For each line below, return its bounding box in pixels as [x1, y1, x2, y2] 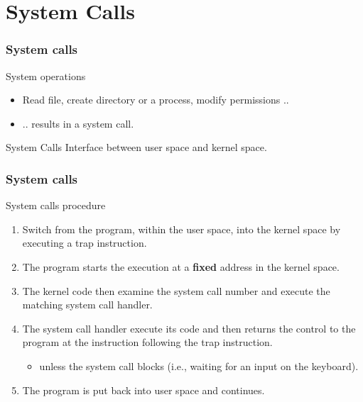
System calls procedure [6, 198, 106, 213]
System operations [6, 68, 86, 83]
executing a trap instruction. [22, 235, 147, 250]
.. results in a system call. [22, 116, 134, 130]
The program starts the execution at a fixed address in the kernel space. [22, 259, 340, 274]
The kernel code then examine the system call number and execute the [22, 283, 330, 298]
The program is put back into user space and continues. [22, 382, 265, 397]
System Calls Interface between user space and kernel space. [6, 140, 267, 155]
